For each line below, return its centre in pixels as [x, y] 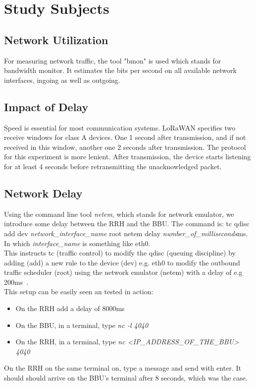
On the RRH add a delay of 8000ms [70, 308]
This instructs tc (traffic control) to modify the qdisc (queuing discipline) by [120, 253]
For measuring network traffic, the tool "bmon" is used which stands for [113, 60]
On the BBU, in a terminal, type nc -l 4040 [82, 325]
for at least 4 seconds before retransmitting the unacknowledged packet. [113, 166]
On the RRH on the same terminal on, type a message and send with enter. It [123, 368]
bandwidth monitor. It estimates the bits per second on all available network [120, 70]
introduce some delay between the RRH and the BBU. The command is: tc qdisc [127, 224]
